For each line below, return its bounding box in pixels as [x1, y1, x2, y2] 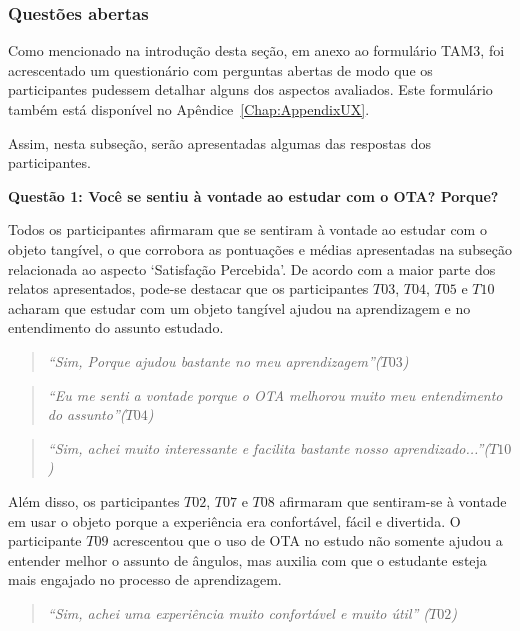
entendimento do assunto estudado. [8, 317, 224, 338]
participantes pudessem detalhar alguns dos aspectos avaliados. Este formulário [8, 79, 493, 100]
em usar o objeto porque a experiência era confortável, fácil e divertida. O [8, 510, 461, 531]
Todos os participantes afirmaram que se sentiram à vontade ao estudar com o [8, 219, 487, 240]
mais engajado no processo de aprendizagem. [8, 569, 282, 590]
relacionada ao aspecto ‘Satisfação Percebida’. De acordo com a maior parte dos [8, 258, 496, 279]
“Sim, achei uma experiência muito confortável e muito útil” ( [47, 602, 430, 623]
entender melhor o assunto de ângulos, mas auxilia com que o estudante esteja [8, 549, 487, 570]
